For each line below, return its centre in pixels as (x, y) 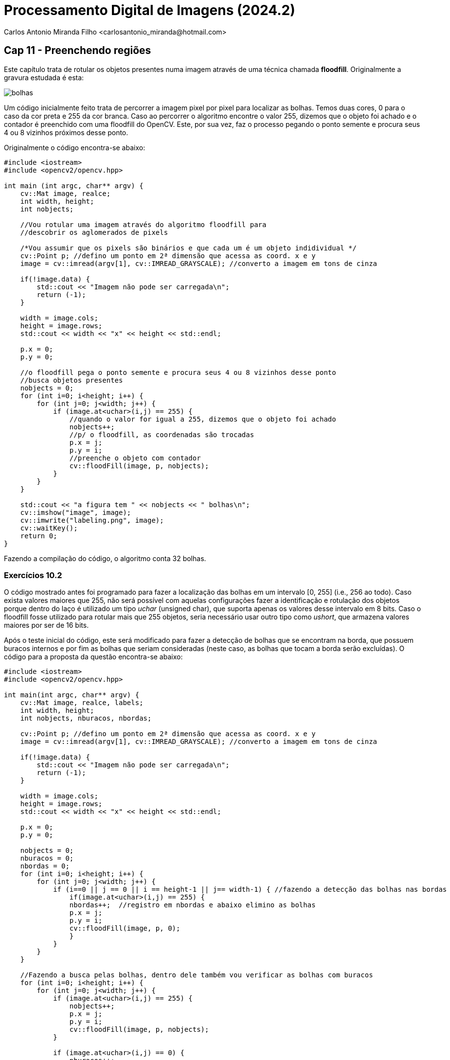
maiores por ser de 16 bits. (46, 625)
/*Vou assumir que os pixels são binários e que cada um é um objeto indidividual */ (188, 248)
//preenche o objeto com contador (135, 458)
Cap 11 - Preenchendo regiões (78, 51)
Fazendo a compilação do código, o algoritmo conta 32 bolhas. (105, 558)
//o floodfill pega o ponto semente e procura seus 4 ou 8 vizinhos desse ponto (178, 372)
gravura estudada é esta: (44, 77)
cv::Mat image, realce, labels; (82, 703)
